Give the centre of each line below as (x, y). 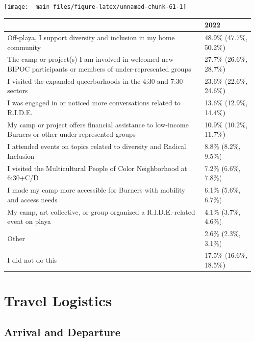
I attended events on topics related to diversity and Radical (97, 146)
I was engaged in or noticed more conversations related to (94, 103)
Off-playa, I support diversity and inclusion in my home (91, 37)
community (24, 47)
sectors (18, 90)
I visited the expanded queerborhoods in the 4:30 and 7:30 (95, 81)
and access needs (33, 199)
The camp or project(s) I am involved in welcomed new (90, 59)
